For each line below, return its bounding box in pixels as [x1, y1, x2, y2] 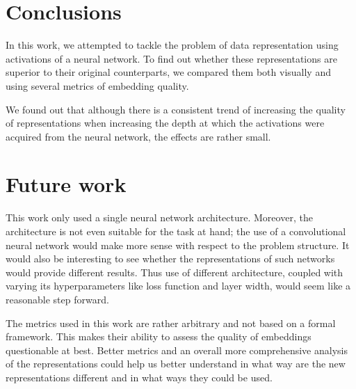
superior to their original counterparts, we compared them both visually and [6, 65, 331, 79]
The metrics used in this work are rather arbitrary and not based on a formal [6, 315, 336, 330]
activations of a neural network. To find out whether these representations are [6, 51, 337, 65]
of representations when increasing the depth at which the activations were [6, 116, 325, 130]
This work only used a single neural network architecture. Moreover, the [6, 210, 313, 225]
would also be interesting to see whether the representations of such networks [6, 251, 335, 266]
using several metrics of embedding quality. [6, 78, 189, 93]
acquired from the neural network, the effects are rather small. [6, 129, 271, 143]
